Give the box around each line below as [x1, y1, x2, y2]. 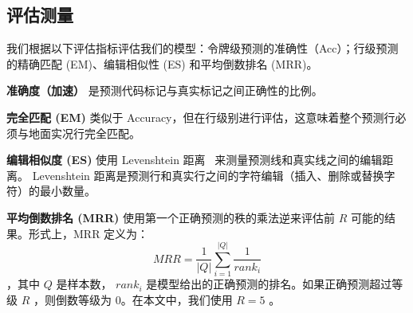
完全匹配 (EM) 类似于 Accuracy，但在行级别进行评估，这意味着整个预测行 [6, 108, 395, 125]
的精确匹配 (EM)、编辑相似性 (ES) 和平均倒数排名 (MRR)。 [6, 55, 318, 72]
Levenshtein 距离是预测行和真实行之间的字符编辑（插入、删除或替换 [32, 166, 384, 183]
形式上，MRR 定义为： [28, 225, 149, 241]
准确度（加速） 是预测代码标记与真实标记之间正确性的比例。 [6, 82, 323, 99]
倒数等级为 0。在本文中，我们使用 [55, 291, 233, 307]
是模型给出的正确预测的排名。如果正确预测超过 [146, 276, 392, 292]
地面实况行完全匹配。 [28, 124, 140, 141]
